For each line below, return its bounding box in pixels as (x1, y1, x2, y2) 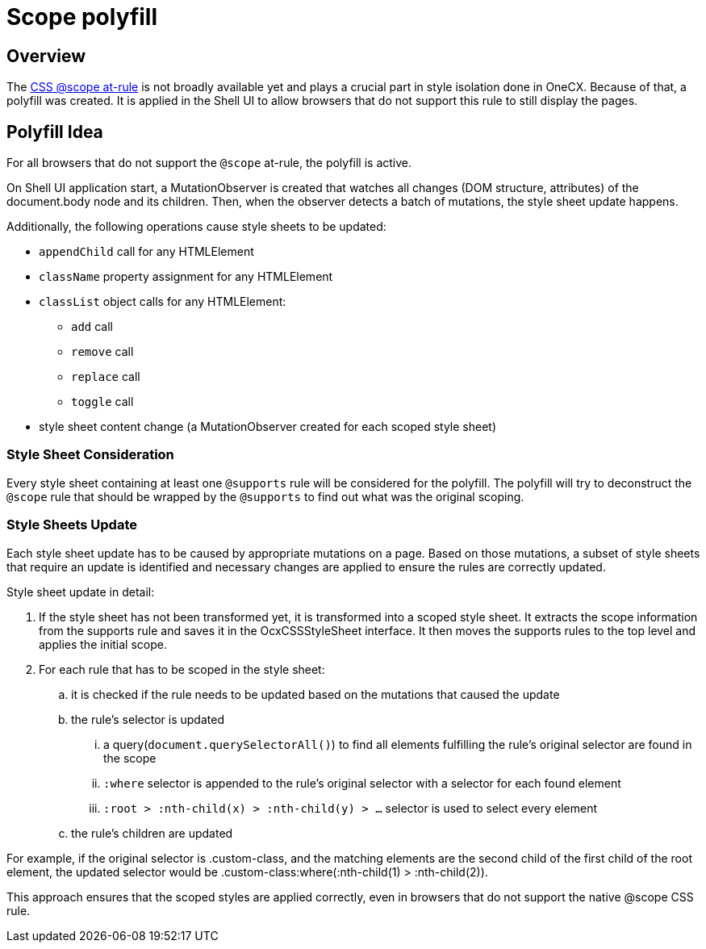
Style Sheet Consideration (6, 446, 174, 463)
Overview (6, 45, 86, 66)
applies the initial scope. (39, 637, 167, 651)
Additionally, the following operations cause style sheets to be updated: (6, 219, 386, 234)
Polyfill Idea (6, 121, 103, 142)
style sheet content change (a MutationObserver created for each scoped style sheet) (39, 420, 497, 434)
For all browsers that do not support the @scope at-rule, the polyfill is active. (6, 156, 412, 170)
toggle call (71, 395, 134, 409)
